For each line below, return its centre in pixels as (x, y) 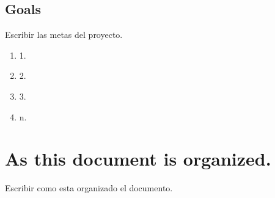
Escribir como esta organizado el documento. (89, 188)
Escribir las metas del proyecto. (64, 35)
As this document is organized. (138, 159)
